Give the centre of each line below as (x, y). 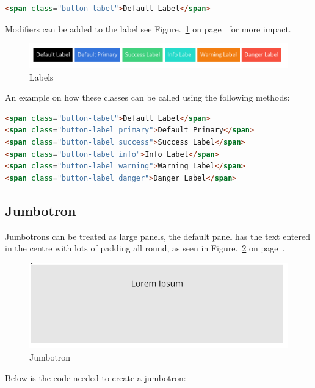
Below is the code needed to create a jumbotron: (96, 377)
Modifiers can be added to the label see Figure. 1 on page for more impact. (148, 28)
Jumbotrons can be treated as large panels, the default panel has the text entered (157, 236)
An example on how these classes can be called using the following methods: (147, 97)
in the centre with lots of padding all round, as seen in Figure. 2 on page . (145, 248)
